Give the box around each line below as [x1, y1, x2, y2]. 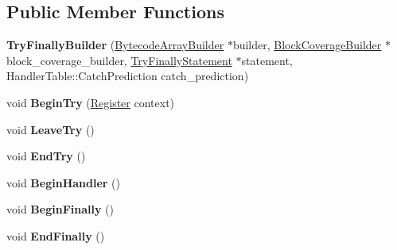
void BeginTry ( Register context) [6, 94, 175, 110]
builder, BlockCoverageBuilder [232, 37, 382, 53]
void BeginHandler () [6, 174, 120, 190]
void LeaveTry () [6, 121, 95, 137]
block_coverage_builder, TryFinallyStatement [6, 52, 232, 68]
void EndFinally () [6, 227, 105, 244]
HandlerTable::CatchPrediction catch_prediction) [6, 67, 249, 84]
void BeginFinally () [6, 201, 115, 217]
